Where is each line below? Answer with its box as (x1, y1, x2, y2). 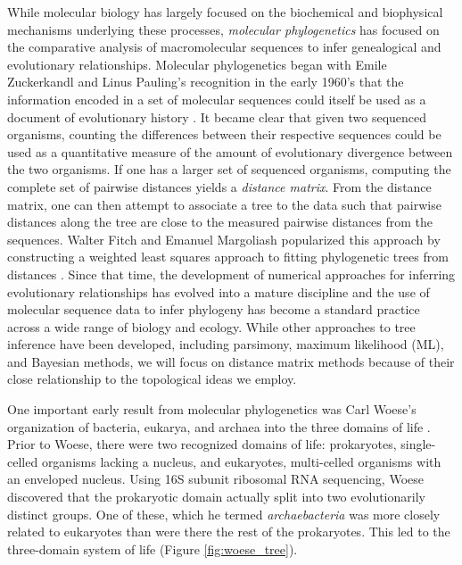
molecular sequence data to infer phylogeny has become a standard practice (7, 300, 420, 319)
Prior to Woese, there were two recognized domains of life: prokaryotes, (7, 435, 397, 453)
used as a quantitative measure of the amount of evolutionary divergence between (7, 142, 453, 161)
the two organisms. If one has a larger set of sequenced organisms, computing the (7, 160, 451, 179)
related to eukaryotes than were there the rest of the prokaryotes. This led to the (7, 522, 450, 541)
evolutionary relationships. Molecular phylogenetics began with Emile (7, 54, 387, 73)
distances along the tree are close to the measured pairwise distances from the (7, 212, 433, 231)
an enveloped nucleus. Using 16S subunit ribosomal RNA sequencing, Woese (7, 469, 424, 488)
